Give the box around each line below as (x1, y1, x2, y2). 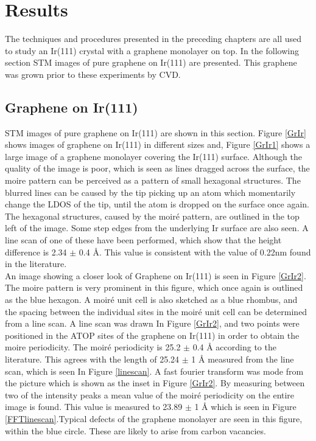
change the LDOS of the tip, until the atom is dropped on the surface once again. (5, 198, 309, 210)
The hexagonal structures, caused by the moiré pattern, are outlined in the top (5, 209, 300, 222)
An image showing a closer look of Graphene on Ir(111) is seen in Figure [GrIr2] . (5, 269, 306, 282)
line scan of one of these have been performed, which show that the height (5, 234, 282, 246)
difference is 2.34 (5, 245, 67, 258)
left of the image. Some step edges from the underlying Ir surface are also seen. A (5, 221, 309, 234)
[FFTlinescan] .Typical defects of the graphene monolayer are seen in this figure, (5, 412, 303, 425)
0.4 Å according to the (192, 341, 276, 353)
